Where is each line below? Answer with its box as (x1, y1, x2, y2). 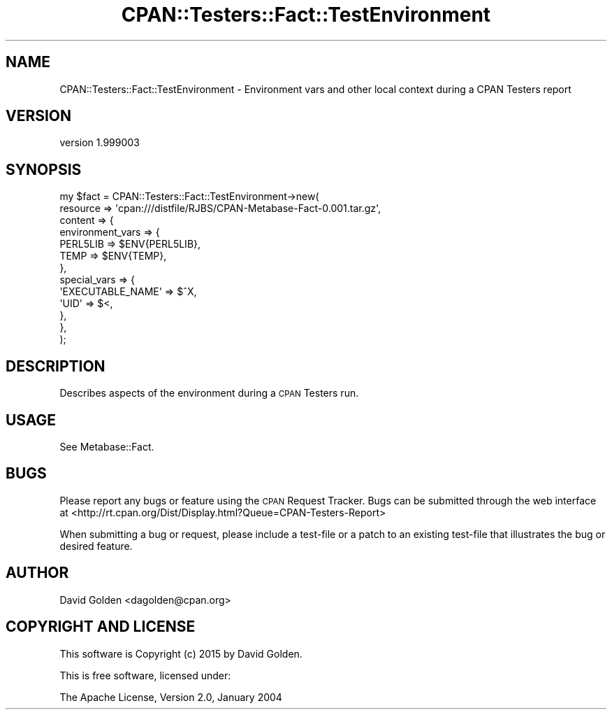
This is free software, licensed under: (59, 669, 231, 681)
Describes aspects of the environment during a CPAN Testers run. (59, 387, 359, 399)
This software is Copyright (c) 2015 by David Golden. (59, 647, 303, 660)
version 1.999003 (59, 136, 140, 149)
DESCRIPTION (6, 357, 105, 375)
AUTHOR (6, 564, 69, 582)
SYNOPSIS (6, 160, 82, 178)
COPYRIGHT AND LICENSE (6, 618, 196, 636)
